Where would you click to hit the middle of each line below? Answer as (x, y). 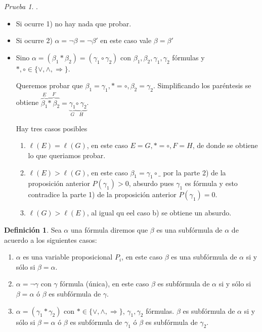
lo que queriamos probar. (67, 155)
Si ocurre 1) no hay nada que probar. (74, 23)
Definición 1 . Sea (33, 230)
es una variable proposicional (68, 257)
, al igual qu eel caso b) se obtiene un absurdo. (159, 213)
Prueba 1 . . (21, 6)
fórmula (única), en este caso (104, 284)
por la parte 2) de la (194, 172)
